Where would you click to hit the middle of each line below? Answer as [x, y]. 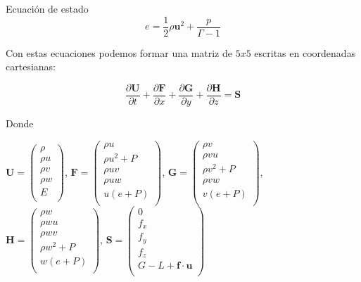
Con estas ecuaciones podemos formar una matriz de [119, 52]
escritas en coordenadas [305, 52]
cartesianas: [31, 66]
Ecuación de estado [47, 8]
